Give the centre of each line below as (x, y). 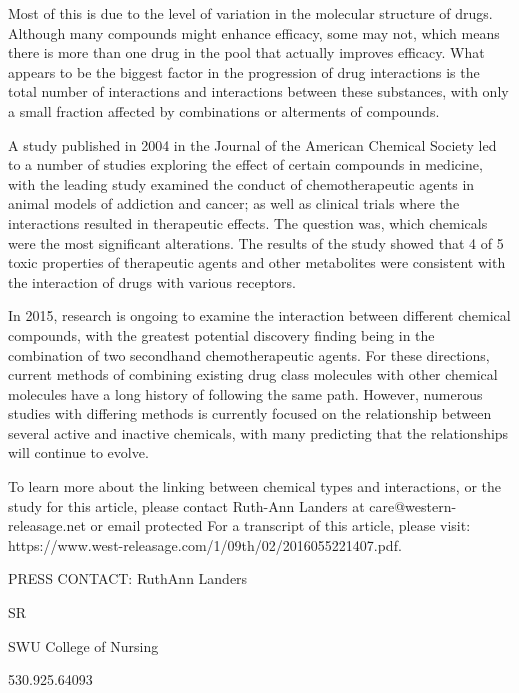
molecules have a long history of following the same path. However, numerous (245, 393)
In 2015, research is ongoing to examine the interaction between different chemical (259, 315)
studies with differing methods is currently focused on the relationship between (250, 413)
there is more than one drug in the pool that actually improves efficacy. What (246, 52)
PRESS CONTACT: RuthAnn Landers (128, 578)
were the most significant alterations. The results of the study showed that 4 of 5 (256, 242)
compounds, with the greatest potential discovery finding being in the (221, 334)
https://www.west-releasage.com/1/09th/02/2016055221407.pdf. (205, 544)
